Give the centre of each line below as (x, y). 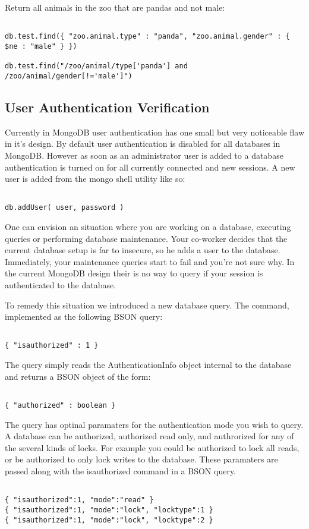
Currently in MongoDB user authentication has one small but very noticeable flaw (155, 132)
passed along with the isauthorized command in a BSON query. (121, 470)
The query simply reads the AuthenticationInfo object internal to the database (148, 365)
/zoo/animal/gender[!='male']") (69, 76)
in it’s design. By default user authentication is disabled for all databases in (143, 144)
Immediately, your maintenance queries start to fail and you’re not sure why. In (150, 261)
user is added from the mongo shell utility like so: (95, 179)
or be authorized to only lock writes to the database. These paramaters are (141, 459)
